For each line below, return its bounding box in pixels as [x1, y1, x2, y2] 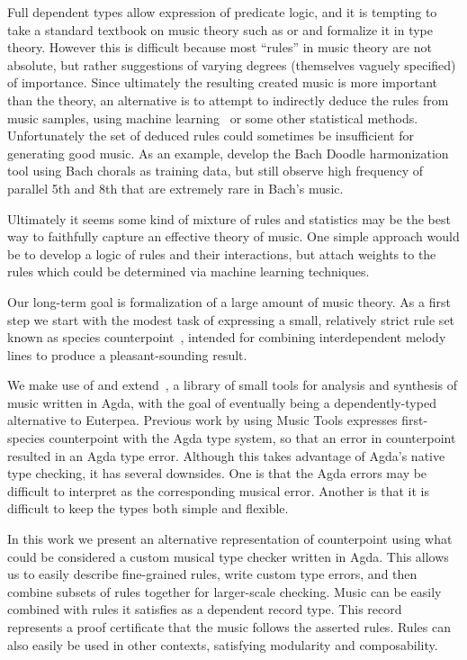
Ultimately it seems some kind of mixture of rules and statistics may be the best [7, 209, 451, 228]
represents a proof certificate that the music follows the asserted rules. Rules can [7, 618, 451, 636]
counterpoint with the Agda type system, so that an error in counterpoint [49, 429, 456, 448]
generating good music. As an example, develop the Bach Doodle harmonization [7, 143, 449, 162]
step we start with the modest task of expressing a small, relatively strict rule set [7, 310, 455, 329]
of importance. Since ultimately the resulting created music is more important [7, 73, 437, 92]
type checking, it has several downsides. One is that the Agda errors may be [7, 464, 427, 483]
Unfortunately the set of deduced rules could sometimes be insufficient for [7, 126, 414, 145]
